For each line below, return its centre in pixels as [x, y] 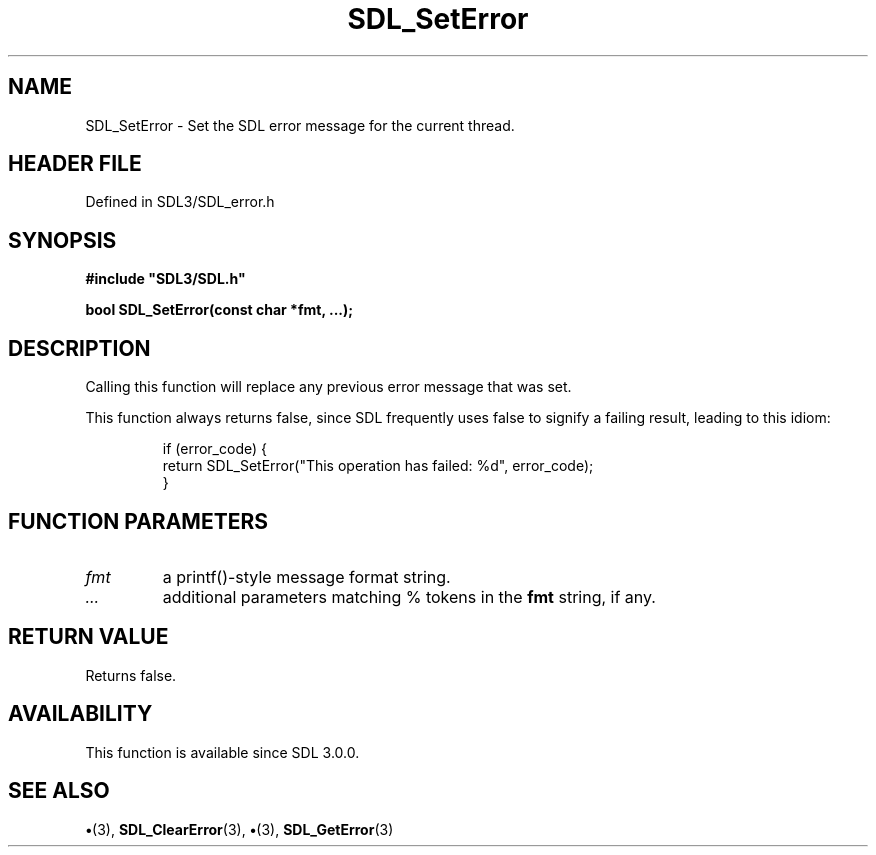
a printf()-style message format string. [306, 576]
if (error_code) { [214, 449]
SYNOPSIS [62, 240]
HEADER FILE [75, 164]
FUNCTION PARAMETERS [138, 521]
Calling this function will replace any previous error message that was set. [328, 387]
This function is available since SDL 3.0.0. [222, 752]
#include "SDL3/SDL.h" [165, 279]
